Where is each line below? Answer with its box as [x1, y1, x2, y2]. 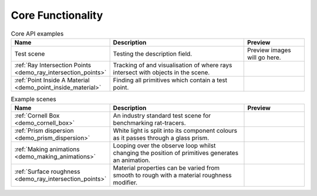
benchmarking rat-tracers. [113, 119, 186, 127]
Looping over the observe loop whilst [113, 142, 216, 150]
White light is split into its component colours [113, 126, 238, 135]
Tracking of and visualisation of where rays [113, 61, 232, 69]
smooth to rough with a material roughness [113, 171, 232, 180]
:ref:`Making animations [14, 145, 80, 153]
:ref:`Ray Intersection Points [14, 61, 91, 69]
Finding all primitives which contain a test [113, 76, 228, 84]
